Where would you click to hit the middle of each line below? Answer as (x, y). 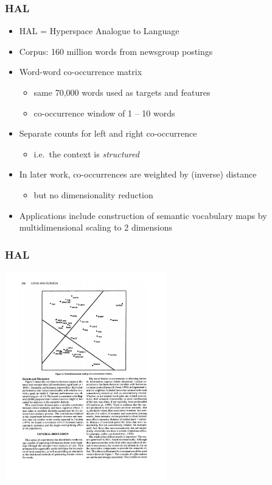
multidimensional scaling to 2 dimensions (96, 227)
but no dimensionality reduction (93, 194)
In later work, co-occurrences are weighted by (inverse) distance (138, 174)
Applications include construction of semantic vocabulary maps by (143, 215)
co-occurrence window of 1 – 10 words (104, 113)
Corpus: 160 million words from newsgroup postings (116, 51)
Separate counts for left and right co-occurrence (108, 133)
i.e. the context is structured (86, 153)
